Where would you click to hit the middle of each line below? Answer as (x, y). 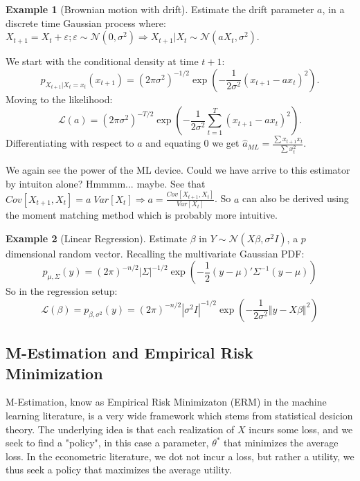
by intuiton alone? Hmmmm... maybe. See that (106, 183)
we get (226, 143)
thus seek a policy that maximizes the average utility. (119, 470)
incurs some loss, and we (301, 429)
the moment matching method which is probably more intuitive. (142, 215)
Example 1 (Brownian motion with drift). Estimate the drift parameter (160, 9)
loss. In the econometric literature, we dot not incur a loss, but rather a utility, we (180, 456)
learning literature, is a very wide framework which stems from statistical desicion (179, 415)
